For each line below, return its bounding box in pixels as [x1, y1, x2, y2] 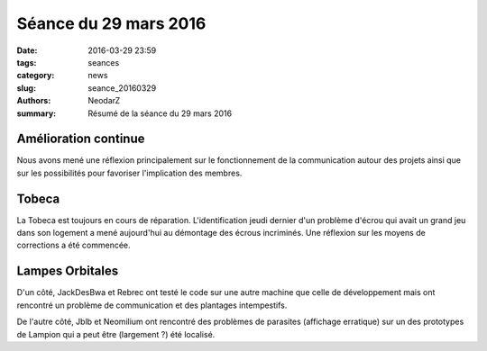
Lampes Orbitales [16, 264, 119, 279]
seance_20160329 [87, 82, 157, 94]
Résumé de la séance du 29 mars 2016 [87, 108, 233, 119]
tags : [16, 57, 37, 67]
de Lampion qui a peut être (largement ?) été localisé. [16, 328, 216, 339]
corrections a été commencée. [16, 239, 131, 251]
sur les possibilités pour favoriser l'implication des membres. [16, 167, 243, 178]
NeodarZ [87, 95, 121, 106]
